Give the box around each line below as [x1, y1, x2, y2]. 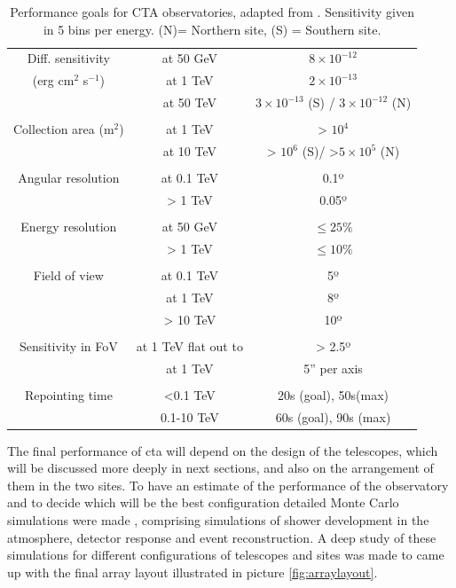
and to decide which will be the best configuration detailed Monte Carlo [7, 493, 399, 512]
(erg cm [32, 71, 75, 90]
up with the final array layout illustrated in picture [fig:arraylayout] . [7, 562, 378, 581]
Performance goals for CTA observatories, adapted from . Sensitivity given [10, 3, 414, 20]
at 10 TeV [162, 142, 216, 161]
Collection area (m [13, 120, 114, 138]
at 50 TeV [162, 93, 216, 112]
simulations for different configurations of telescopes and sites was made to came [7, 545, 444, 564]
